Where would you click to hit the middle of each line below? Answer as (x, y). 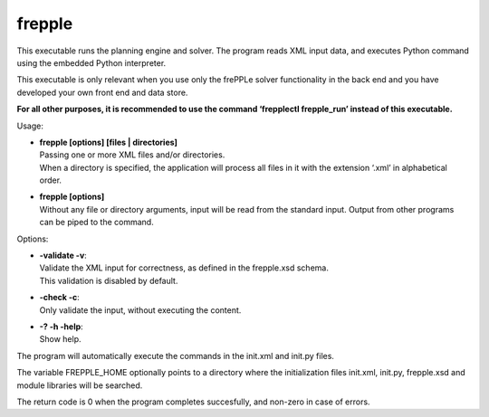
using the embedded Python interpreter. (91, 62)
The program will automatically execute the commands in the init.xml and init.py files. (176, 355)
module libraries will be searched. (80, 385)
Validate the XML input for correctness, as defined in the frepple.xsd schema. (184, 268)
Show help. (60, 339)
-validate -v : (63, 256)
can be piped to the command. (96, 223)
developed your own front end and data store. (102, 92)
